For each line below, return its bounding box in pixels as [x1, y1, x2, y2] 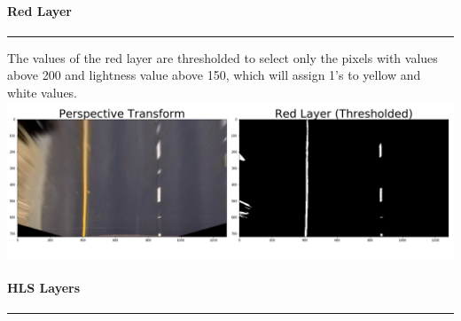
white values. [7, 82, 78, 101]
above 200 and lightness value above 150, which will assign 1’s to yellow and [7, 66, 421, 84]
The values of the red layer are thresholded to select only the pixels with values [7, 48, 438, 67]
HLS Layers [7, 278, 81, 296]
